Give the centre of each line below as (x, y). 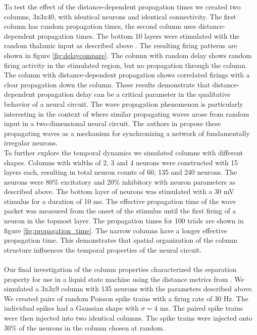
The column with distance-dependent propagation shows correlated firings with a (127, 75)
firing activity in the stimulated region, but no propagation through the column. (126, 65)
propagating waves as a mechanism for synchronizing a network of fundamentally (127, 133)
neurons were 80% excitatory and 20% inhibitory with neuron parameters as (120, 181)
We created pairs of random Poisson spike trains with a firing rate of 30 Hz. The (126, 298)
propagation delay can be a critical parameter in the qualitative (134, 94)
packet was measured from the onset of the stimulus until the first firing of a (120, 211)
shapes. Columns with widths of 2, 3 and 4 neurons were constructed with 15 (121, 162)
